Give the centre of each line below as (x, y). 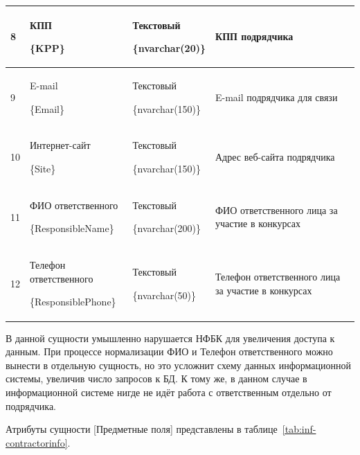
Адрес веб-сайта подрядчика (275, 157)
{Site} (43, 168)
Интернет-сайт (60, 145)
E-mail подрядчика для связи (277, 97)
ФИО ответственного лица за (277, 209)
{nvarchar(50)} (164, 295)
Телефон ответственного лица (278, 277)
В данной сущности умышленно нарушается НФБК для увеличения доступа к (170, 338)
